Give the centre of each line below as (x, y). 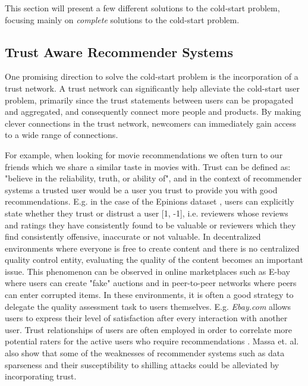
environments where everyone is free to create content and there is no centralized (152, 248)
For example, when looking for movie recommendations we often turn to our (144, 154)
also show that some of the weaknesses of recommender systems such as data (145, 353)
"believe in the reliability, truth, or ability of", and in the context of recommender (153, 178)
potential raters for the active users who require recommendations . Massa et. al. (152, 341)
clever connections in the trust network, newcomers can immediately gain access (151, 123)
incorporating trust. (41, 376)
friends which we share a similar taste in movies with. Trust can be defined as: (148, 166)
